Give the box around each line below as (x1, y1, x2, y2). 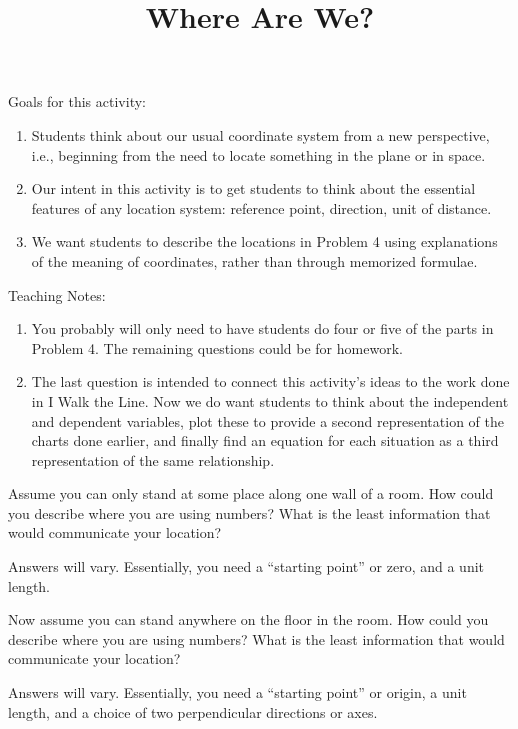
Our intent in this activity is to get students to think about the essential (31, 178, 476, 199)
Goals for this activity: (8, 91, 146, 112)
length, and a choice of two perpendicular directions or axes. (8, 701, 378, 722)
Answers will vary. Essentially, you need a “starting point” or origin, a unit (8, 682, 467, 703)
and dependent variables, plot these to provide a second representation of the (31, 410, 504, 431)
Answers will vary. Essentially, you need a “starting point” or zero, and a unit (8, 556, 485, 577)
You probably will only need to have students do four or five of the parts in (31, 318, 494, 339)
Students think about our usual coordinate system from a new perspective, (31, 124, 490, 145)
